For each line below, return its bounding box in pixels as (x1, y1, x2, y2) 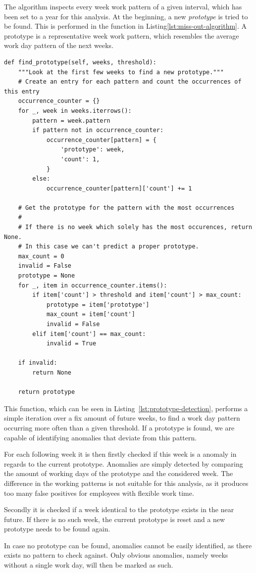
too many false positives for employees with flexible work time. (4, 487, 194, 498)
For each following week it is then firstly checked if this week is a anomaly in (4, 449, 237, 459)
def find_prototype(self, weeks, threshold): (4, 58, 156, 66)
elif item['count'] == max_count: (32, 330, 146, 337)
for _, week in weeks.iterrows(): (18, 107, 132, 114)
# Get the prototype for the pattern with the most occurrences (18, 204, 235, 211)
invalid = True (46, 340, 97, 347)
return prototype (18, 388, 75, 396)
